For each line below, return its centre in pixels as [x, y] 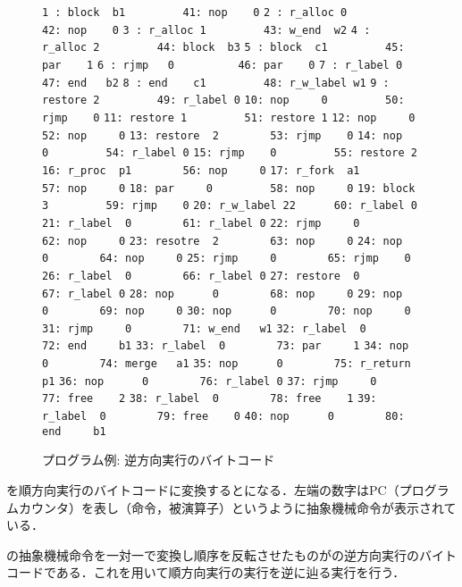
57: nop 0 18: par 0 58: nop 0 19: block [229, 188]
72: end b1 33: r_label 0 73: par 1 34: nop [226, 346]
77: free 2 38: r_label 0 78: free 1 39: [210, 399]
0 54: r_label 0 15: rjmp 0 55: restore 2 [230, 153]
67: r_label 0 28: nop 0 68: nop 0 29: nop [223, 293]
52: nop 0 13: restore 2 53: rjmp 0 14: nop [223, 135]
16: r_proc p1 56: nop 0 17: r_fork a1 [201, 170]
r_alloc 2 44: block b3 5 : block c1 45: [223, 48]
